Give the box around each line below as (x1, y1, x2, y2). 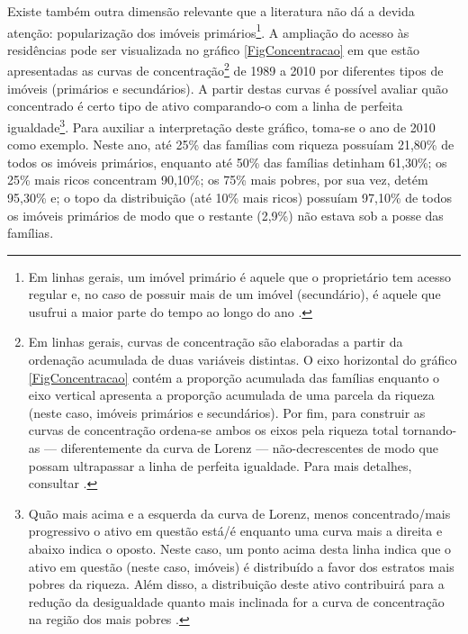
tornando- (402, 421, 457, 439)
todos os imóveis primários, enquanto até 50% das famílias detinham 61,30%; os (7, 152, 447, 171)
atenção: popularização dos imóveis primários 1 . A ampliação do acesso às (7, 20, 409, 41)
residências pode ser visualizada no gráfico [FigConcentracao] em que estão (7, 40, 420, 59)
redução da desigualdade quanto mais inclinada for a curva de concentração (28, 592, 445, 611)
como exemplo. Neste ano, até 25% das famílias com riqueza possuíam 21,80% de (7, 135, 454, 154)
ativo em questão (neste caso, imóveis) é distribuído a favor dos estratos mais (28, 557, 454, 575)
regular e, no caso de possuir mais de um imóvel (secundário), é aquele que (28, 285, 441, 303)
